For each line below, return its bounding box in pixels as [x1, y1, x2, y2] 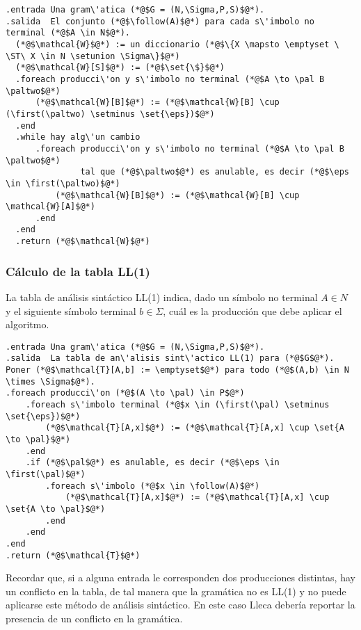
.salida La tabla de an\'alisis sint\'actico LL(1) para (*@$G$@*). [6, 353, 335, 364]
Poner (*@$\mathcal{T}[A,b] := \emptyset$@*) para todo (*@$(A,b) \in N [6, 365, 349, 375]
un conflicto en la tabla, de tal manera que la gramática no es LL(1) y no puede [6, 583, 346, 598]
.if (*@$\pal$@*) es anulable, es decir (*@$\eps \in [25, 458, 280, 468]
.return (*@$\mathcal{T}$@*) [6, 550, 141, 560]
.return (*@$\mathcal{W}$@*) [15, 236, 150, 247]
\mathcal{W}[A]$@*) [6, 202, 95, 212]
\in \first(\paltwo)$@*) [6, 178, 120, 188]
